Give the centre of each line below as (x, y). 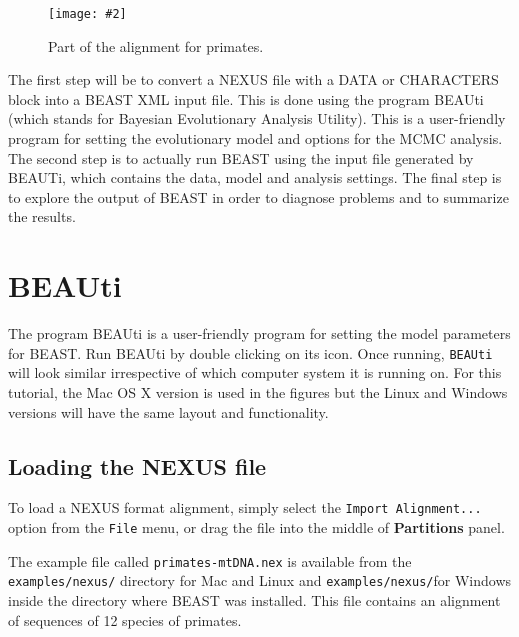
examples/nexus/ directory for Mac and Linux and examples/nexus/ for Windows (260, 580)
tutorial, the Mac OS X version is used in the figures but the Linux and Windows (258, 391)
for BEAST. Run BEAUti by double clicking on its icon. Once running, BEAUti (250, 352)
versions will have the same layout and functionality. (168, 411)
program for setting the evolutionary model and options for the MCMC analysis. (255, 138)
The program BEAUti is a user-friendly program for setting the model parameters (259, 333)
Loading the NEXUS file (137, 465)
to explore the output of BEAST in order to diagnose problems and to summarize (258, 196)
